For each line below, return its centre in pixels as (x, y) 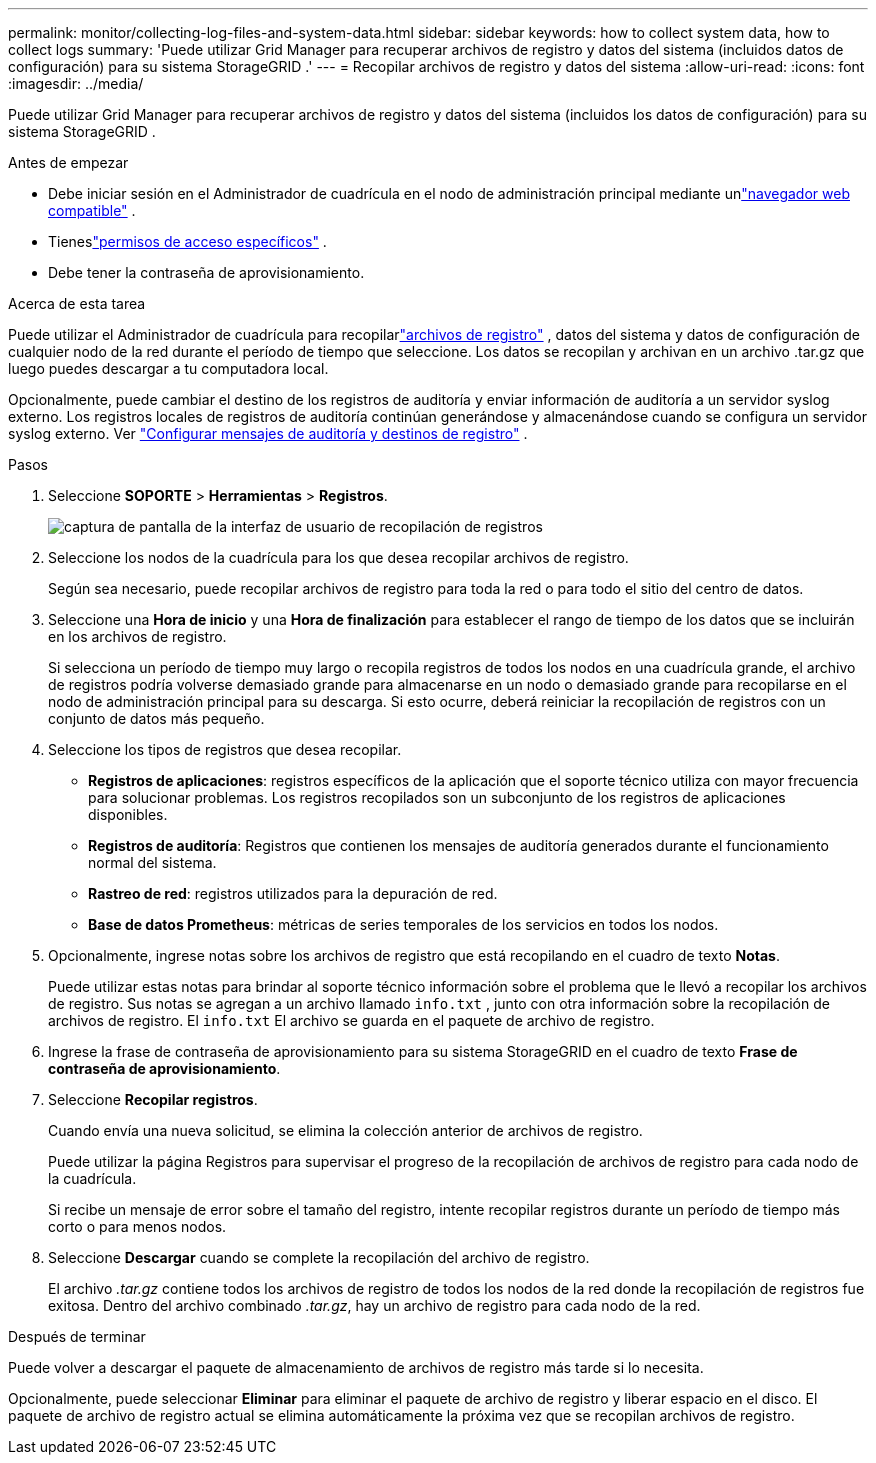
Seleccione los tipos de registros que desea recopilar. (225, 749)
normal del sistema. (152, 862)
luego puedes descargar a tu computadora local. (168, 368)
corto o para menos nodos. (137, 1226)
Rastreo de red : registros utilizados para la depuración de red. (293, 893)
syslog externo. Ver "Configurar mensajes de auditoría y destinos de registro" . (268, 433)
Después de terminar (77, 1336)
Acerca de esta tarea (77, 303)
